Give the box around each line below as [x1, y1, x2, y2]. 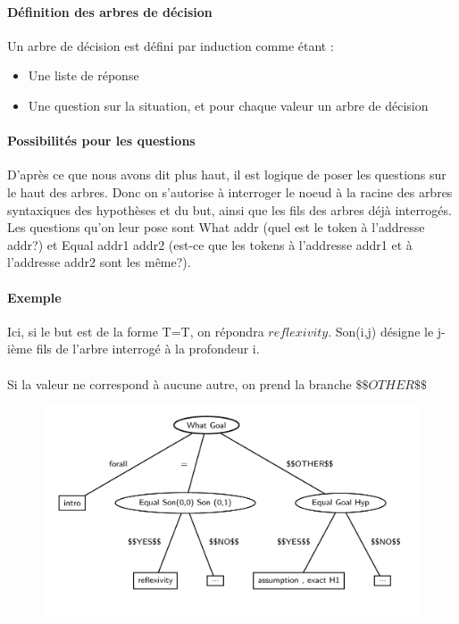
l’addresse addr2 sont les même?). [7, 253, 191, 271]
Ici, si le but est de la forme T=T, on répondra [7, 321, 264, 340]
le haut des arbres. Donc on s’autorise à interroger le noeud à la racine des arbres [7, 182, 453, 201]
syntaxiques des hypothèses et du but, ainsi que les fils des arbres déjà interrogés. [7, 200, 452, 219]
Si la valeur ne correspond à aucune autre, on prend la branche [7, 374, 352, 393]
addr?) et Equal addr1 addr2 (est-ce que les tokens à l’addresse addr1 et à [7, 235, 413, 254]
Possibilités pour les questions [7, 131, 196, 150]
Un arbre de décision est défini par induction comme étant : [7, 36, 334, 54]
